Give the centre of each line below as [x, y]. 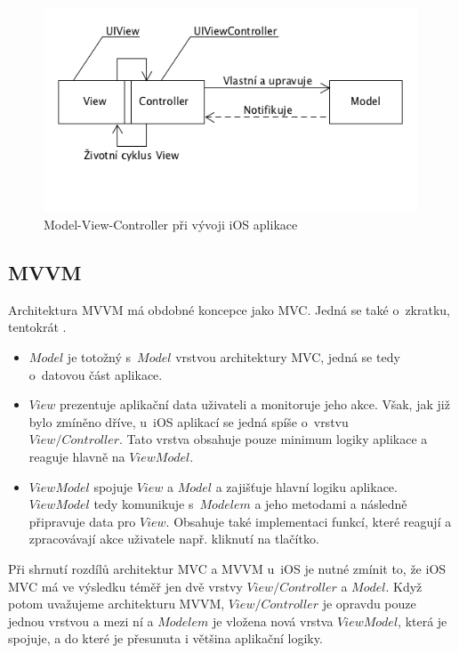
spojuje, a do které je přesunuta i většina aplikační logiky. [165, 638]
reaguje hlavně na [77, 456]
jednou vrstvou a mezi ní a [81, 621]
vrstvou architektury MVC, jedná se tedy [288, 357]
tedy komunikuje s [144, 504]
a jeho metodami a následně [331, 504]
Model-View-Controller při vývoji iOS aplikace [171, 225]
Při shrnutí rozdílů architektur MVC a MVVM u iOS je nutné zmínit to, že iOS [227, 568]
